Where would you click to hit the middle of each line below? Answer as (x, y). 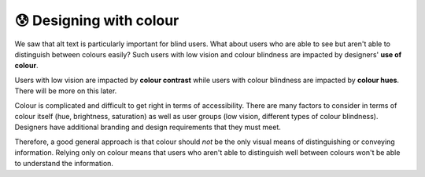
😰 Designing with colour (97, 20)
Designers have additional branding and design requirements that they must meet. (148, 127)
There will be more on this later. (66, 91)
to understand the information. (64, 164)
